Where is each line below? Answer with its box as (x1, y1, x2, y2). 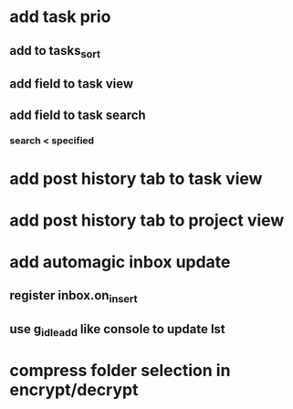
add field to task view (9, 76, 134, 92)
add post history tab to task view (9, 168, 263, 189)
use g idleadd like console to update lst (9, 321, 225, 340)
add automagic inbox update (9, 252, 231, 273)
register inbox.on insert (9, 288, 139, 306)
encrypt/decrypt (9, 380, 139, 401)
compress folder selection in (9, 361, 231, 381)
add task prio (9, 6, 111, 27)
